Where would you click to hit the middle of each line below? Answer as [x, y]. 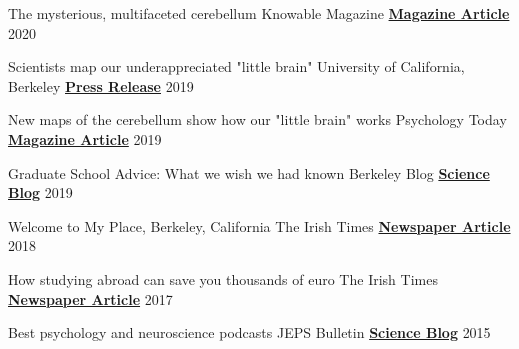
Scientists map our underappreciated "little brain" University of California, [236, 66]
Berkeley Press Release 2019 [101, 85]
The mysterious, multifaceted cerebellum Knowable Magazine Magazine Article [259, 13]
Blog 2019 [40, 192]
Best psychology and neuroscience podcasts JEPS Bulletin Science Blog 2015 [249, 332]
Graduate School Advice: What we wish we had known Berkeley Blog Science [249, 172]
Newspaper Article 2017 [90, 298]
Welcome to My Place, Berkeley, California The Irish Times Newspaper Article [259, 225]
